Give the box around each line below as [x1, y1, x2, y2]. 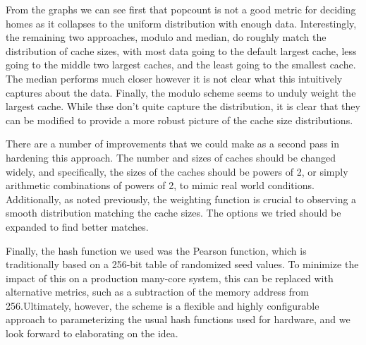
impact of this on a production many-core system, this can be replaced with [6, 270, 334, 285]
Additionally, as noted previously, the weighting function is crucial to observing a [6, 191, 357, 206]
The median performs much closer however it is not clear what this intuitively [6, 71, 343, 85]
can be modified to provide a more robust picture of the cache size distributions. [6, 112, 353, 127]
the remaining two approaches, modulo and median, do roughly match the [6, 30, 327, 44]
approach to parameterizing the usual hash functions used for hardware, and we [6, 312, 350, 327]
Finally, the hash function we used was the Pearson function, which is [6, 243, 307, 258]
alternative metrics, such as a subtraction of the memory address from [6, 284, 309, 299]
